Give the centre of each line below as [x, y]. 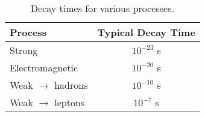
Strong [24, 50]
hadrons [71, 85]
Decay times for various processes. [102, 8]
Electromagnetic [44, 67]
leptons [70, 102]
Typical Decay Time [146, 32]
